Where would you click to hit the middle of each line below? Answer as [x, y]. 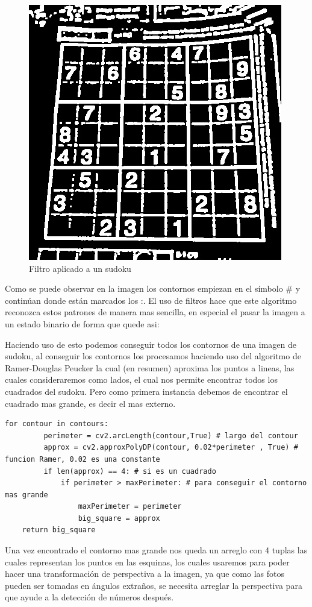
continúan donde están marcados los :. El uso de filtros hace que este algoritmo [151, 300]
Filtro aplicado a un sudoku [80, 268]
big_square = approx [119, 518]
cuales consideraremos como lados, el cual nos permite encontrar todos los [141, 379]
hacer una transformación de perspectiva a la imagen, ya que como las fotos [145, 574]
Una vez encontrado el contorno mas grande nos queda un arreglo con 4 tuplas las [156, 550]
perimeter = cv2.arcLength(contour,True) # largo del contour [171, 436]
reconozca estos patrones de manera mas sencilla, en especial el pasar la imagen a [155, 312]
